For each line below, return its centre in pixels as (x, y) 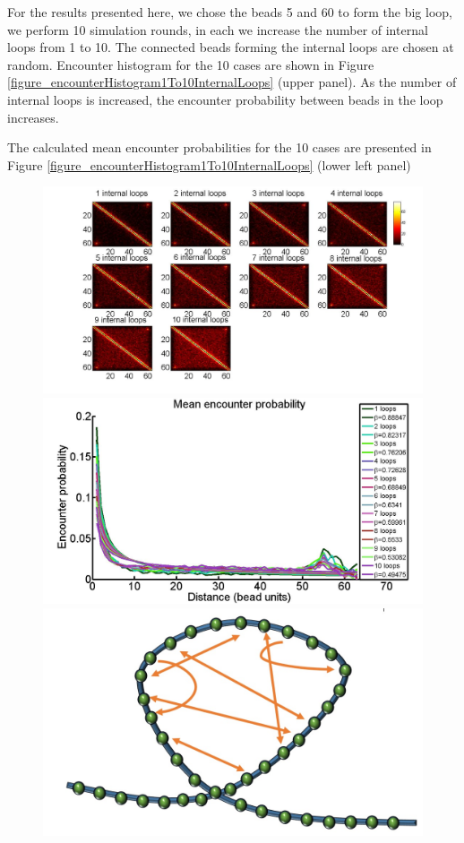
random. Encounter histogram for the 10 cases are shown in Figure (191, 64)
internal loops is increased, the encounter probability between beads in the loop (225, 99)
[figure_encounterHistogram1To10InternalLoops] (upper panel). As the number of (232, 82)
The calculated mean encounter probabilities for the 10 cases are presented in (219, 147)
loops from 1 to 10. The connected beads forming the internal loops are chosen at (231, 47)
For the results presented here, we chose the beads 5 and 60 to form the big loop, (230, 12)
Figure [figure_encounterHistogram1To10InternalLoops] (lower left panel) (209, 164)
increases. (33, 117)
